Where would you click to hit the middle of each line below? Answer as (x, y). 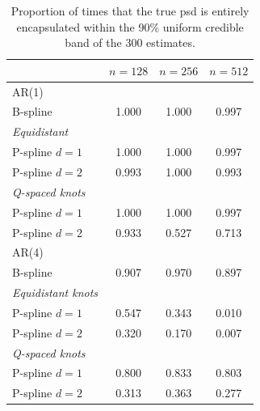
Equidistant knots (55, 292)
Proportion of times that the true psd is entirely (130, 11)
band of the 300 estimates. (130, 42)
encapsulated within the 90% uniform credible (130, 26)
